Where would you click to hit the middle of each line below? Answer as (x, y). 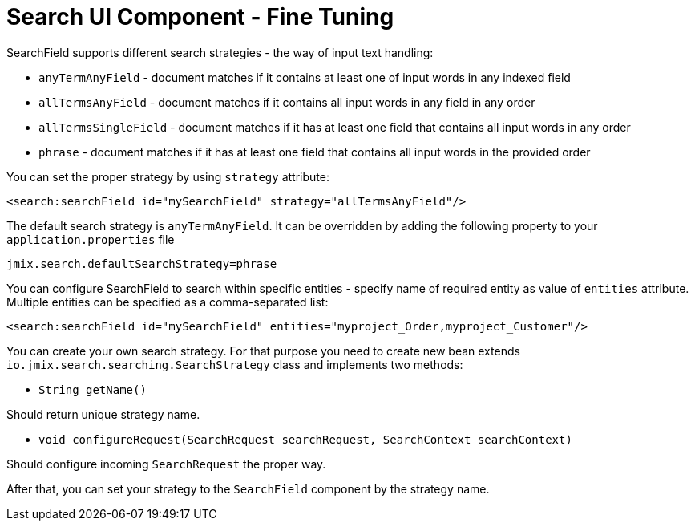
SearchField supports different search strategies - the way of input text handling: (220, 52)
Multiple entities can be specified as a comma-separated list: (168, 302)
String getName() (93, 389)
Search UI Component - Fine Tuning (200, 17)
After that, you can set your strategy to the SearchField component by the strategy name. (248, 488)
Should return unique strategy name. (103, 414)
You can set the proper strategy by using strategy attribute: (168, 176)
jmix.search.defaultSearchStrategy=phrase (142, 263)
